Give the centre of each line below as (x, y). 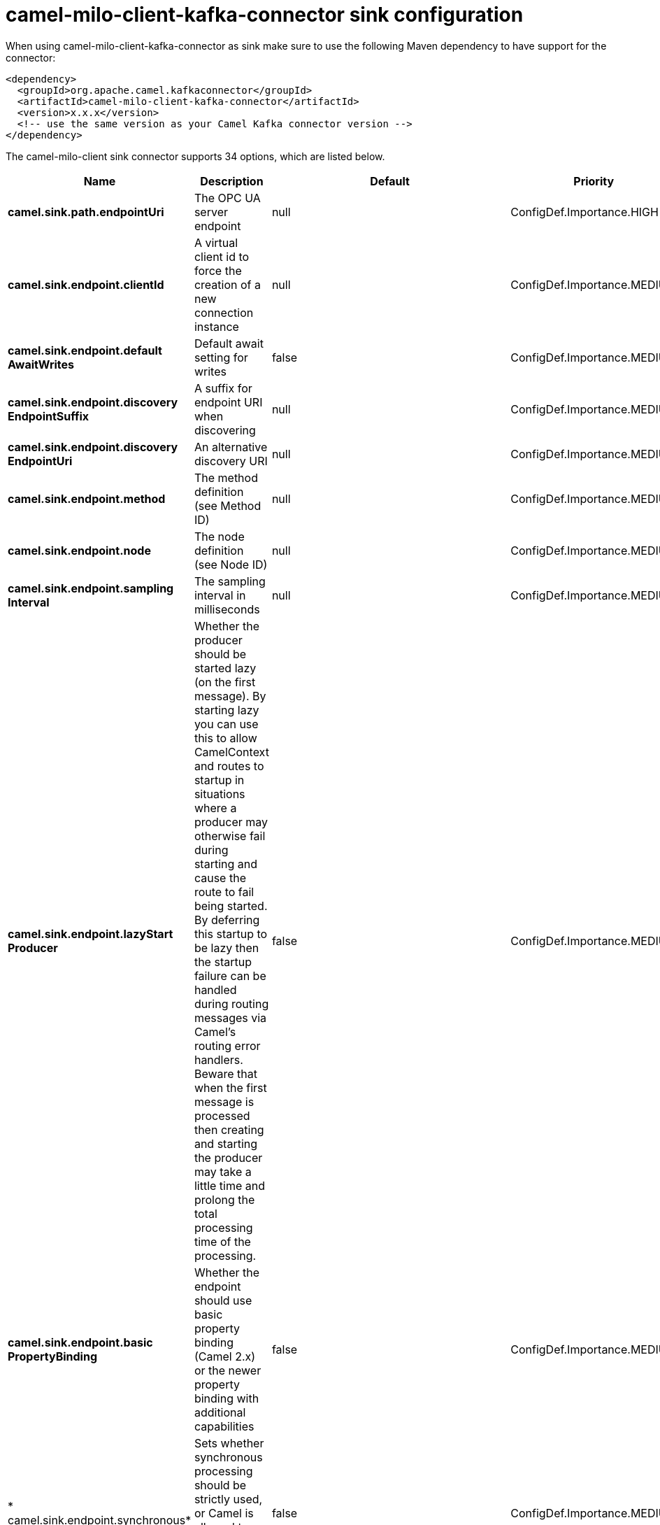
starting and (226, 864)
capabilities (224, 1426)
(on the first (225, 682)
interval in (220, 595)
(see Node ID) (231, 564)
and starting (226, 1143)
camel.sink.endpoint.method (87, 498)
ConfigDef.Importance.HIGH (584, 212)
